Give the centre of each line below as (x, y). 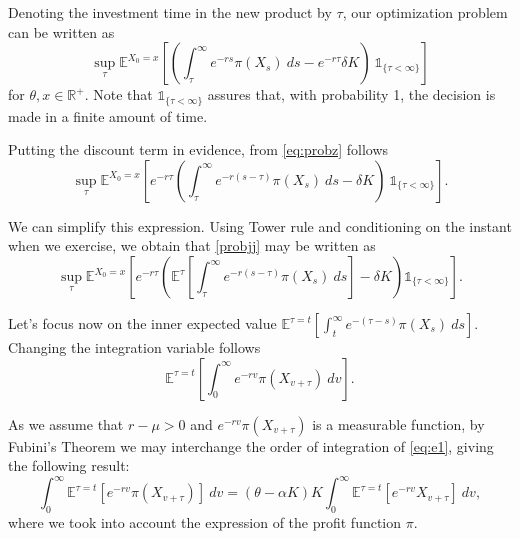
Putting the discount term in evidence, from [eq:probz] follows (198, 149)
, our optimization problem (425, 12)
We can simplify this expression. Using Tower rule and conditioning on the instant (260, 225)
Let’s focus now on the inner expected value (142, 323)
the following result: (69, 465)
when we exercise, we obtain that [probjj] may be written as (192, 245)
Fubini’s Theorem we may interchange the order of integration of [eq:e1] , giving (251, 445)
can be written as (61, 31)
